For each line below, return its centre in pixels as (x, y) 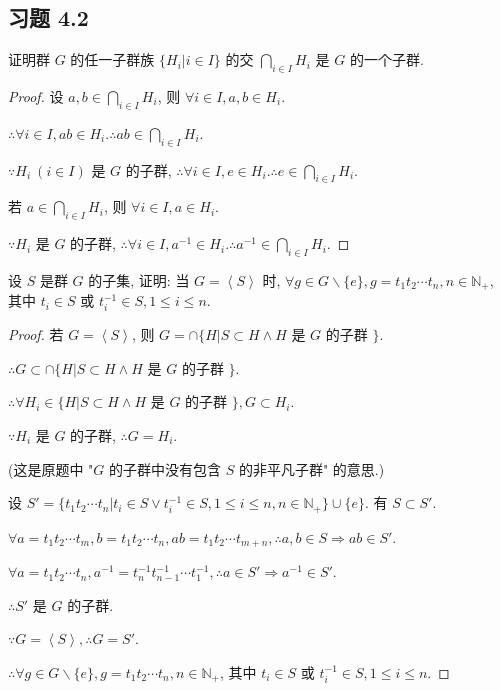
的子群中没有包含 (165, 468)
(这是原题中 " (51, 468)
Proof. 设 (36, 96)
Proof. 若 (36, 334)
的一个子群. (386, 59)
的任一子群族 (112, 59)
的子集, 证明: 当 (139, 279)
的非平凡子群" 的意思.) (311, 468)
